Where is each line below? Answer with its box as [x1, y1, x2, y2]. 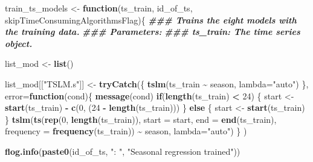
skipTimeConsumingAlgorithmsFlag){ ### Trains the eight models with [5, 13, 297, 26]
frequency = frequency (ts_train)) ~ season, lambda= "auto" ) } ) [5, 125, 247, 137]
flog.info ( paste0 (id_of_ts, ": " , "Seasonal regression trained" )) [5, 145, 240, 157]
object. [5, 37, 33, 49]
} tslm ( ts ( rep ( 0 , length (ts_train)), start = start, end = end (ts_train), [5, 113, 277, 125]
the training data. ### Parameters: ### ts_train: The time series [5, 25, 300, 38]
